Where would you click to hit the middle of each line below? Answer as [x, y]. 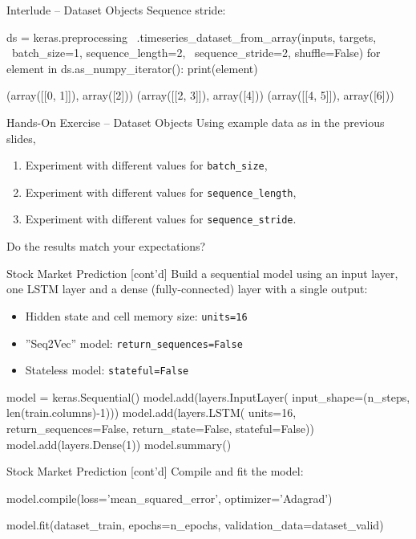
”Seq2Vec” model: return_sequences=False [134, 343]
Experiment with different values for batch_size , [146, 165]
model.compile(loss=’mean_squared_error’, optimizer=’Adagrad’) [170, 498]
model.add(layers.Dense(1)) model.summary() [119, 444]
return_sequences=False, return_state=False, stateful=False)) [160, 429]
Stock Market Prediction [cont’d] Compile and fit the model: [155, 471]
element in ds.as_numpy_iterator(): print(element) [132, 68]
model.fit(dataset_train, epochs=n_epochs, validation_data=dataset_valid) [195, 525]
